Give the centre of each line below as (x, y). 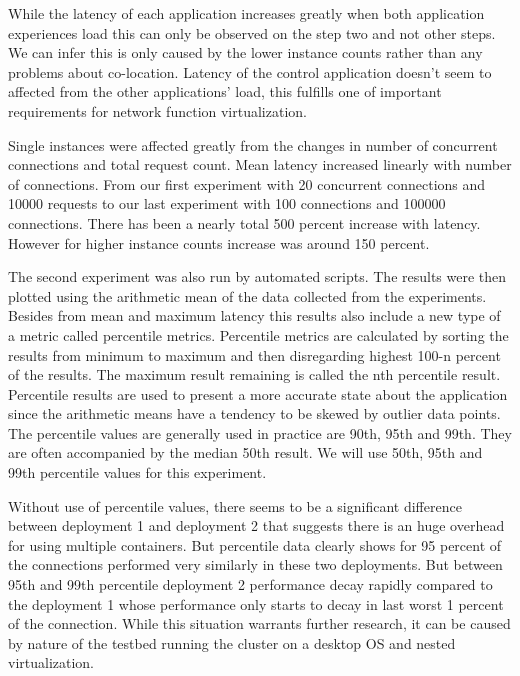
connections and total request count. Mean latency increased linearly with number (260, 164)
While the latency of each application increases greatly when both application (246, 13)
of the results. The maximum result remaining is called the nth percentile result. (254, 374)
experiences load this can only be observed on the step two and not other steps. (252, 32)
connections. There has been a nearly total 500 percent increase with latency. (244, 222)
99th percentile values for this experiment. (137, 472)
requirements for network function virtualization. (157, 110)
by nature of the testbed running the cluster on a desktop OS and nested (232, 642)
